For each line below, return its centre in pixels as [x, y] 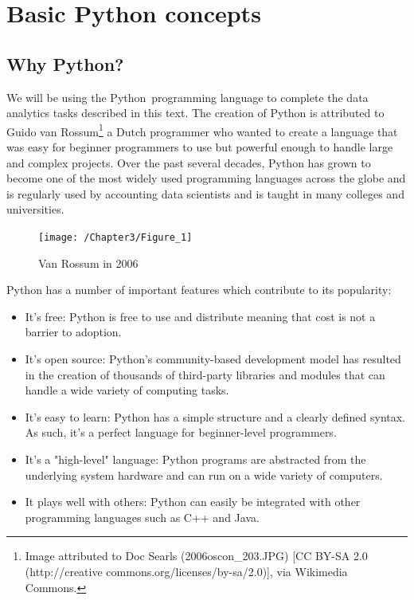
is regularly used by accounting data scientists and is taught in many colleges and [205, 193]
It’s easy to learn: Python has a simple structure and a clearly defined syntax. [215, 416]
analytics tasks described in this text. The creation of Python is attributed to [195, 113]
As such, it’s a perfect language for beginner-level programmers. [181, 432]
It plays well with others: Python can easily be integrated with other [193, 502]
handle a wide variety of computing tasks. [127, 390]
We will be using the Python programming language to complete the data [187, 97]
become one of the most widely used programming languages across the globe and [206, 178]
